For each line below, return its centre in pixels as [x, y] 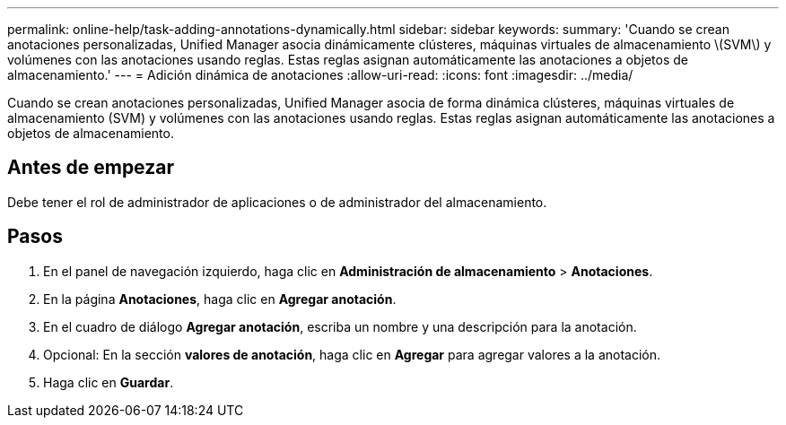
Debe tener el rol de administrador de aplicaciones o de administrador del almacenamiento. [277, 202]
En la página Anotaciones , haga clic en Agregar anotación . [220, 299]
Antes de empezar [91, 168]
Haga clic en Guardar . [109, 382]
